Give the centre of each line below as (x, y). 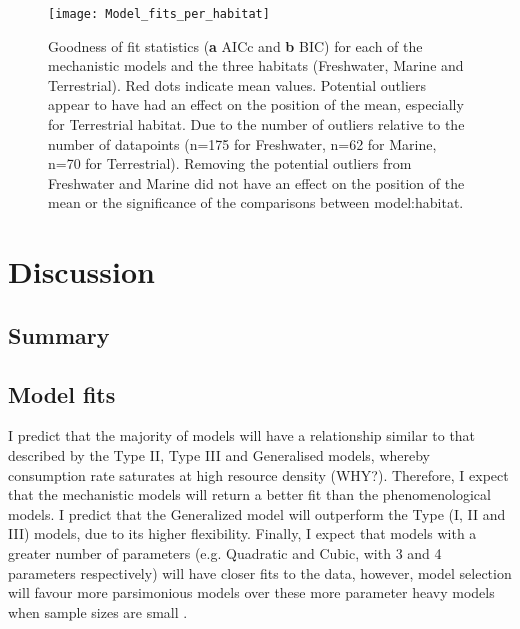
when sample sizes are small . (98, 611)
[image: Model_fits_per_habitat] (159, 14)
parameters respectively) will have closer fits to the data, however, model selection (260, 572)
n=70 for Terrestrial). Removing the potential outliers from (230, 163)
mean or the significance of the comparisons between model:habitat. (256, 202)
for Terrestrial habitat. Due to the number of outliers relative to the (256, 124)
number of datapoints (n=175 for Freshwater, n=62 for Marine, (242, 143)
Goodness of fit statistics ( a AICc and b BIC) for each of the (235, 45)
